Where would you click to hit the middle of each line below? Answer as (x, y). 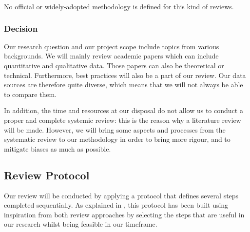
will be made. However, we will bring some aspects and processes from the (115, 129)
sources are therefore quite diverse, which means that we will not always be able (124, 85)
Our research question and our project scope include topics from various (112, 46)
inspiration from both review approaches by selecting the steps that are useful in (124, 214)
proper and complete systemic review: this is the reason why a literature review (123, 120)
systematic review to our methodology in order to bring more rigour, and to (117, 139)
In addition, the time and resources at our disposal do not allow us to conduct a (124, 110)
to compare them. (30, 94)
